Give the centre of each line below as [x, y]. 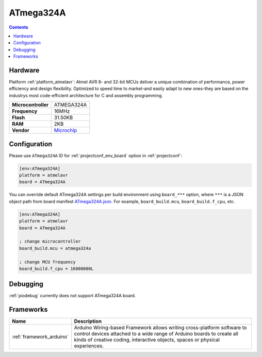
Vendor [21, 130]
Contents [19, 27]
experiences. [89, 346]
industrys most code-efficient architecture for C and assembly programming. [86, 95]
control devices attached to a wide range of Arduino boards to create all [156, 334]
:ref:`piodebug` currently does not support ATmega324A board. [72, 296]
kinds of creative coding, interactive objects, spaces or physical [147, 340]
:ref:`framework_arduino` [40, 337]
